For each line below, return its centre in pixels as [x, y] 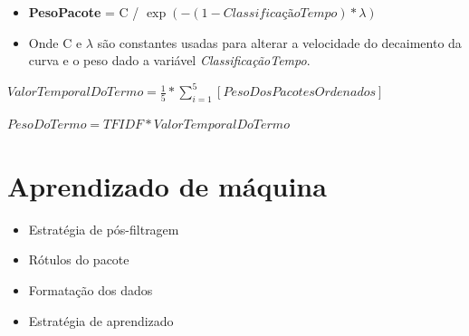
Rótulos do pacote [79, 259]
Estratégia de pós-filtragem [104, 229]
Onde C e [55, 42]
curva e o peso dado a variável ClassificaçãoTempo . [169, 60]
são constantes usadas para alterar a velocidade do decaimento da [279, 42]
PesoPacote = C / [84, 12]
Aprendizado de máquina [167, 185]
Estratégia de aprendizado [101, 320]
